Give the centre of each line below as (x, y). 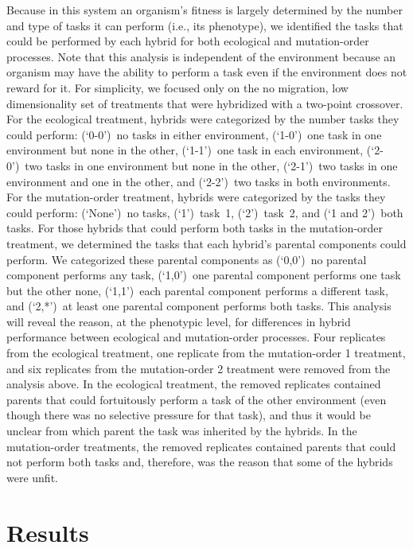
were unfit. (32, 477)
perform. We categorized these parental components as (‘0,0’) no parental (187, 259)
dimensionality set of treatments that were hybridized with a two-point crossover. (205, 103)
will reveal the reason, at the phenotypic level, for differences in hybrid (179, 321)
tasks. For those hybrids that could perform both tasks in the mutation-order (195, 228)
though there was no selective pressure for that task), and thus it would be (189, 415)
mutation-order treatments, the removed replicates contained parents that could (201, 446)
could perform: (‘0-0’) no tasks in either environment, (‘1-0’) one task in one (194, 134)
